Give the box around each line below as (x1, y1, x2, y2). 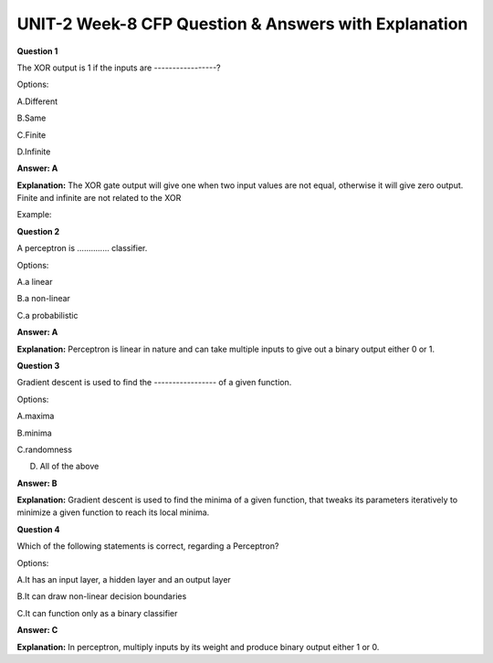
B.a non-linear (16, 293, 70, 304)
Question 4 (16, 523, 60, 534)
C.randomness (16, 444, 73, 455)
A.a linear (16, 277, 53, 288)
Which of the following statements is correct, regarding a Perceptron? (16, 541, 279, 552)
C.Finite (16, 129, 47, 141)
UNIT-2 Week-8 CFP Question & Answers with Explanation (16, 14, 468, 34)
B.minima (16, 427, 52, 438)
